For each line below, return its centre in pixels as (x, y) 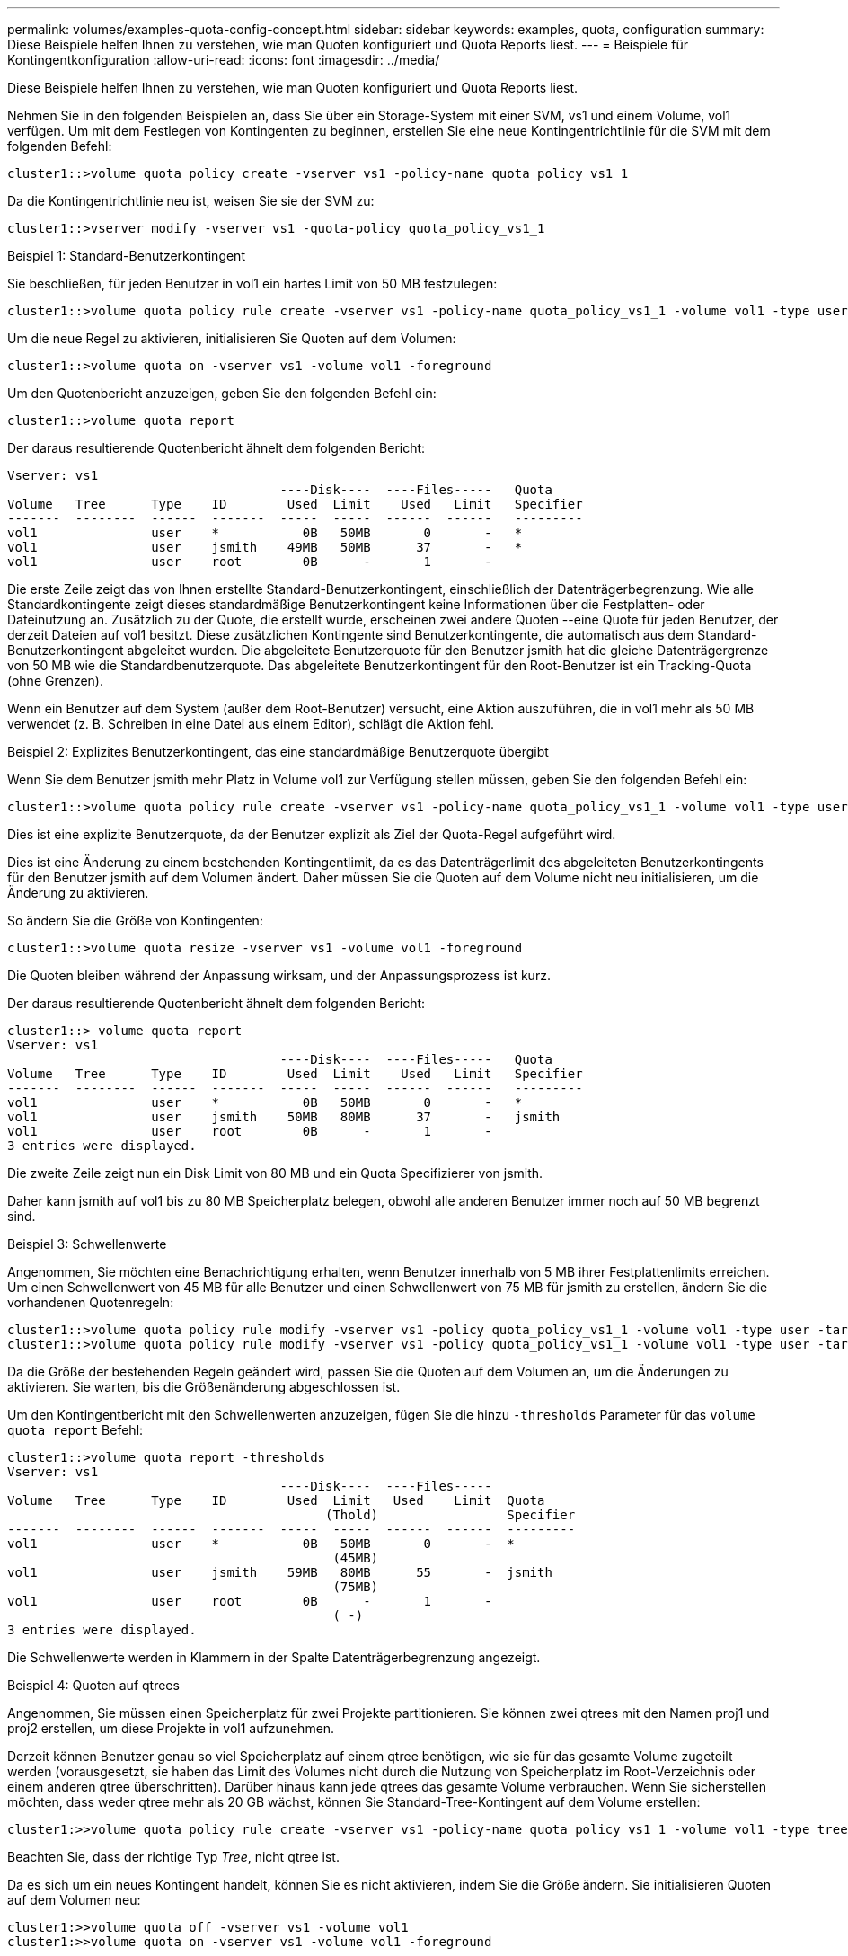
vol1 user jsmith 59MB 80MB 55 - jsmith (280, 1572)
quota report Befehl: (75, 1430)
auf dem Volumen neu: (74, 1900)
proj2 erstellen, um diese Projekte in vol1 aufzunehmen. (171, 1728)
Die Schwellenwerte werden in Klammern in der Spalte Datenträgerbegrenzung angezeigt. (274, 1657)
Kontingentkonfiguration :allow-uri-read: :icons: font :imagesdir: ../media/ (224, 60)
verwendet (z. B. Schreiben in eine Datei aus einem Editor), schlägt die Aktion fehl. (251, 724)
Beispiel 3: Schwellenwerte (87, 1244)
